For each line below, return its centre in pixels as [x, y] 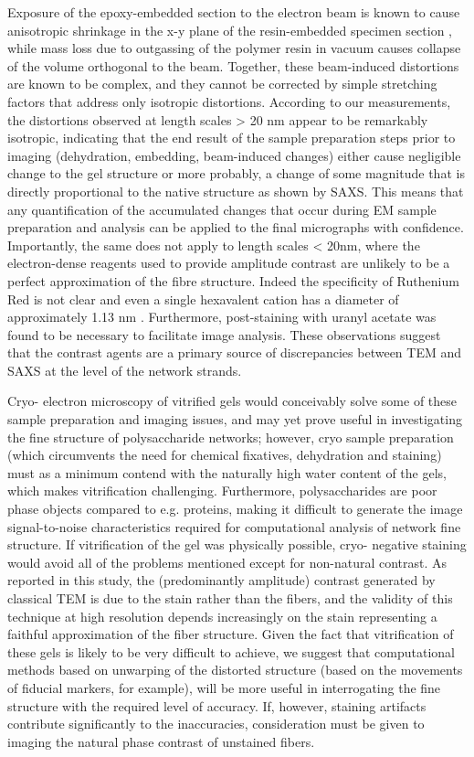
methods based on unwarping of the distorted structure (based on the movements [235, 670]
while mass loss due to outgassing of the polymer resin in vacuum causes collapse [234, 48]
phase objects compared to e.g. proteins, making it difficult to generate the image [235, 509]
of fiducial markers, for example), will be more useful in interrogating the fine [224, 687]
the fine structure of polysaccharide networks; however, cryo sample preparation [231, 437]
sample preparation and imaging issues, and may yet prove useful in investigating [235, 419]
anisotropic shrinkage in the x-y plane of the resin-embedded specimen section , [230, 30]
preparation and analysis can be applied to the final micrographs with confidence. [236, 227]
